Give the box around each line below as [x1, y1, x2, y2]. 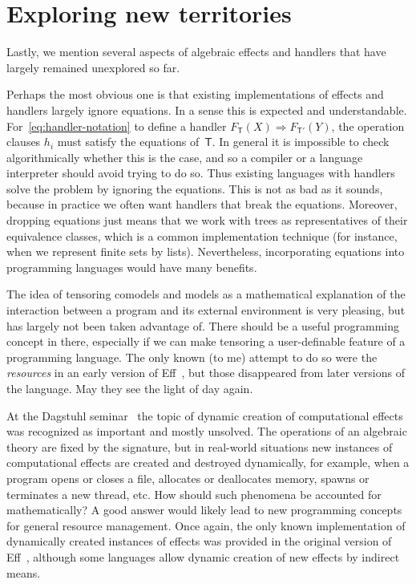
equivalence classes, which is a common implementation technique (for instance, [6, 227, 398, 244]
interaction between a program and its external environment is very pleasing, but [6, 302, 406, 318]
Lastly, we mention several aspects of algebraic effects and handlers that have [6, 43, 386, 60]
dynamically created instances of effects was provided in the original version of [6, 533, 392, 550]
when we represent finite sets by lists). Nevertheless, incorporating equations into [6, 243, 405, 260]
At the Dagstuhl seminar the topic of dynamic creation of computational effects [6, 407, 403, 424]
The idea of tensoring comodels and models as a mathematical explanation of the [6, 286, 406, 302]
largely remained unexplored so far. [6, 59, 180, 75]
